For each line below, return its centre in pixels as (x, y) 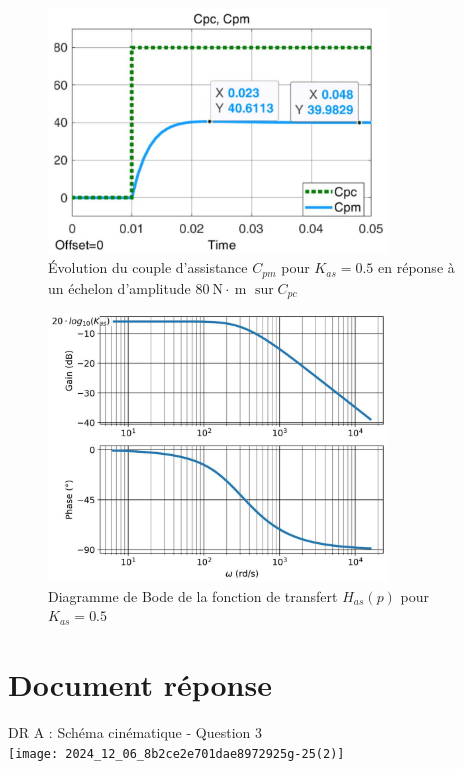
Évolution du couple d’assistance (148, 267)
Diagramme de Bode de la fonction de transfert (193, 595)
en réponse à (416, 267)
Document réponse (140, 684)
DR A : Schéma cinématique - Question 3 (135, 732)
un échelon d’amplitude (119, 287)
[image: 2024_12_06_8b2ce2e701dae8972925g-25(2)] (176, 753)
